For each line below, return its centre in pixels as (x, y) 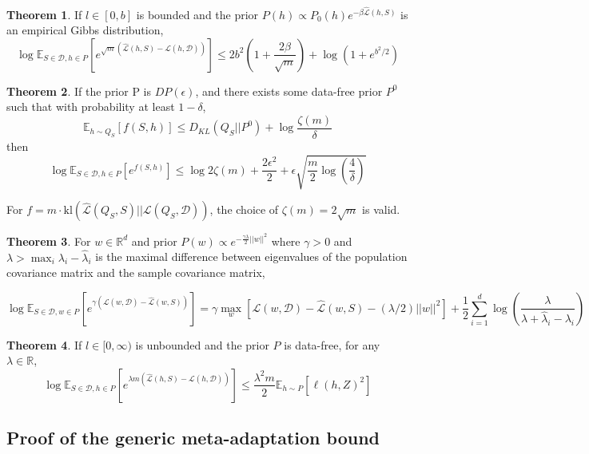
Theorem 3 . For (49, 241)
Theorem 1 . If (44, 14)
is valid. (381, 209)
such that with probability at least (91, 107)
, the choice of (244, 209)
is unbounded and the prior (202, 344)
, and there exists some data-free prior (289, 91)
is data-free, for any (332, 344)
